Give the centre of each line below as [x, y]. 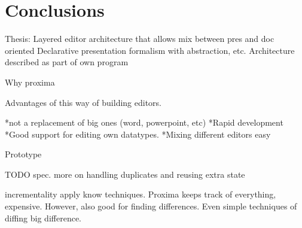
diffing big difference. [43, 218]
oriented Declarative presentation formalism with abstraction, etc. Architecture [150, 50]
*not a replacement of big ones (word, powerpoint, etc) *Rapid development [144, 122]
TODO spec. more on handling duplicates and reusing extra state [125, 174]
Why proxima [30, 82]
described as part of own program [67, 62]
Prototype [23, 154]
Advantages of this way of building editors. [83, 102]
